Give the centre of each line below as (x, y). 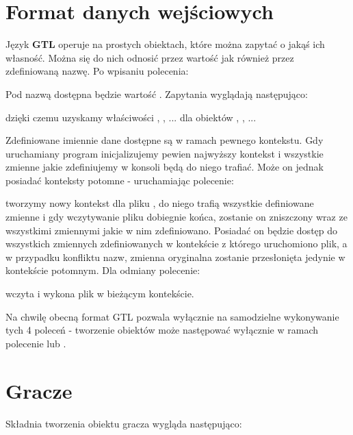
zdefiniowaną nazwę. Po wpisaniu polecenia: (97, 71)
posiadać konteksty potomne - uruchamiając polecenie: (120, 180)
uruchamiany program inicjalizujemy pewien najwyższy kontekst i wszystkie (165, 153)
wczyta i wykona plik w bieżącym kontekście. (100, 294)
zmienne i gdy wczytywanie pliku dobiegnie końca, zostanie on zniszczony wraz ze (176, 217)
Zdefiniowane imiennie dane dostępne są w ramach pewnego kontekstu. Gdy (165, 140)
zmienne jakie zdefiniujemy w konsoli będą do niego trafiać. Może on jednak (165, 167)
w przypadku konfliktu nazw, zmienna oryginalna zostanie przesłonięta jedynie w (175, 257)
